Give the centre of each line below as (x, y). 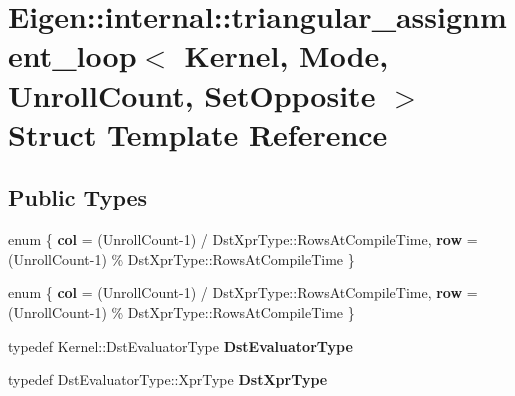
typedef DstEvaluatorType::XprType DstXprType (168, 379)
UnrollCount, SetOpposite (192, 94)
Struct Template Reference (198, 133)
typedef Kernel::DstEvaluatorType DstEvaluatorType (180, 345)
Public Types (78, 197)
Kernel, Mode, (286, 55)
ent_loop (72, 55)
